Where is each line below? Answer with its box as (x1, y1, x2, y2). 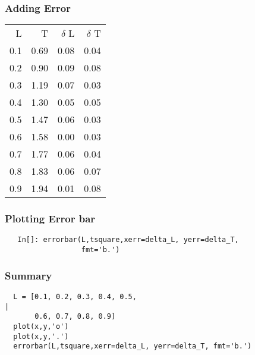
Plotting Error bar (5, 211, 96, 226)
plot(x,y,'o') (13, 322, 69, 331)
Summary (5, 268, 52, 282)
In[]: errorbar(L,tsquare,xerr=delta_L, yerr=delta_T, (17, 235, 239, 244)
